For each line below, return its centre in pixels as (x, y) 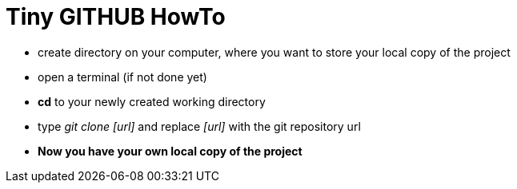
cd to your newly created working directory (152, 101)
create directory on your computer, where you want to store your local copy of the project (274, 52)
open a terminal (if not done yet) (122, 77)
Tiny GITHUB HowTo (116, 17)
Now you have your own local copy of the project (170, 151)
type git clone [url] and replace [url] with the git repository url (199, 126)
